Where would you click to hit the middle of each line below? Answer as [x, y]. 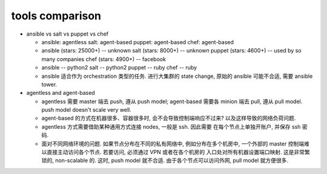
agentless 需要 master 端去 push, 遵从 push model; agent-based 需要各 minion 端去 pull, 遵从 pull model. [172, 101]
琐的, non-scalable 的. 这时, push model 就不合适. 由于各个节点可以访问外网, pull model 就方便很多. [165, 161]
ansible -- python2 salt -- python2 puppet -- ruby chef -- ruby [119, 68]
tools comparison [56, 16]
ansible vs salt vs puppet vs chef [68, 34]
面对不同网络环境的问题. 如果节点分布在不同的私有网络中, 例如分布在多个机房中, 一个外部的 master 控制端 [173, 143]
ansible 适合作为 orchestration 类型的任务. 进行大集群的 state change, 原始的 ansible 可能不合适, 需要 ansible [177, 76]
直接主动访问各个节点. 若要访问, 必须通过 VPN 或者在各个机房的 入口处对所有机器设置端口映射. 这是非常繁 [178, 152]
